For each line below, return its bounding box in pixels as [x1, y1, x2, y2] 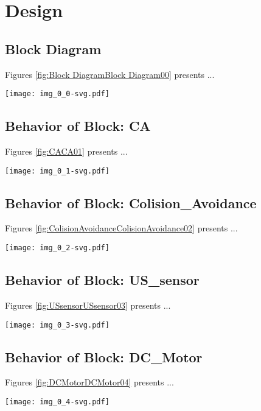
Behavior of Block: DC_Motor [5, 347, 203, 366]
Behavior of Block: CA [5, 116, 151, 135]
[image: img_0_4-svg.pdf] [5, 397, 110, 406]
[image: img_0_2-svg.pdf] [5, 244, 110, 253]
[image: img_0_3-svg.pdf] [5, 320, 110, 329]
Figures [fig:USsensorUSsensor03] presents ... [5, 298, 171, 311]
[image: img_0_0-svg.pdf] [5, 90, 110, 99]
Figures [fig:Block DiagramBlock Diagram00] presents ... [5, 68, 215, 80]
